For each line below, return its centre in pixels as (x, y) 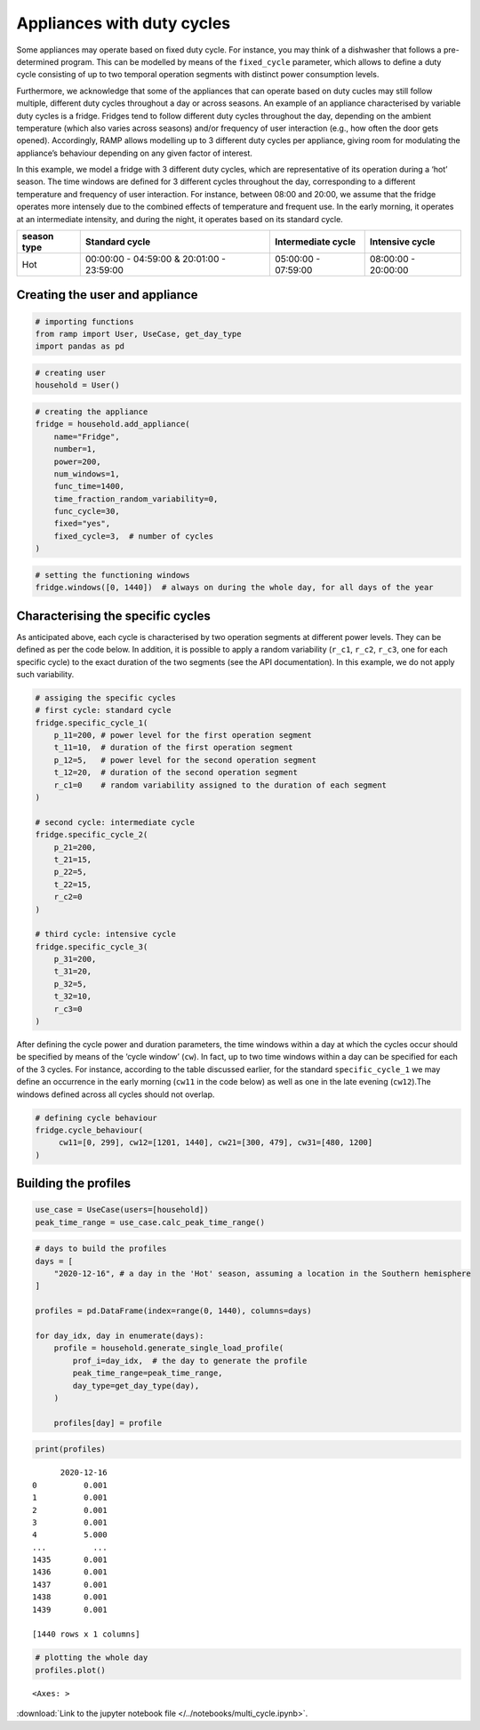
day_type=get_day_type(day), (136, 1386)
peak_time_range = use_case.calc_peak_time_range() (150, 1222)
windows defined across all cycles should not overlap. (116, 1094)
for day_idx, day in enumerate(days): (120, 1336)
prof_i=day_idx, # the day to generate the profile (190, 1361)
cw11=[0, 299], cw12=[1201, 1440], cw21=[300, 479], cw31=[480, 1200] (216, 1143)
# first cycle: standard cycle (104, 710)
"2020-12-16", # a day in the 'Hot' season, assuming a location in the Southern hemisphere (262, 1274)
